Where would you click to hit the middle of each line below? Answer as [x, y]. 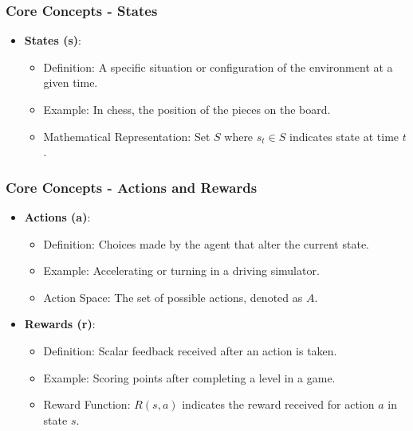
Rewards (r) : [60, 324]
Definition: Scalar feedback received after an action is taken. [190, 350]
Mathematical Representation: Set [127, 136]
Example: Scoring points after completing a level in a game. [189, 377]
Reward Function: [87, 404]
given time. [71, 82]
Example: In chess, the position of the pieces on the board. [187, 109]
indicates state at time [344, 136]
